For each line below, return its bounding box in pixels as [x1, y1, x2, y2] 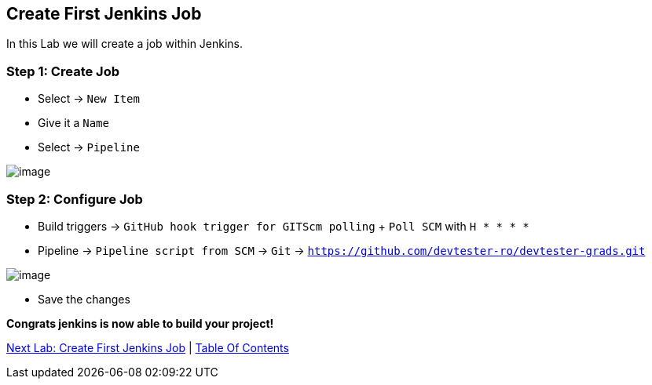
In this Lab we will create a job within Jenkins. [6, 37, 244, 51]
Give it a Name [38, 116, 109, 130]
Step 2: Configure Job [6, 191, 143, 207]
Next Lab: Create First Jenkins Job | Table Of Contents [6, 340, 289, 354]
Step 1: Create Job [6, 63, 119, 79]
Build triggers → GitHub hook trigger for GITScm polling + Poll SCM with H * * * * [38, 219, 529, 233]
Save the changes [38, 292, 130, 306]
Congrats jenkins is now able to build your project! [6, 316, 274, 330]
